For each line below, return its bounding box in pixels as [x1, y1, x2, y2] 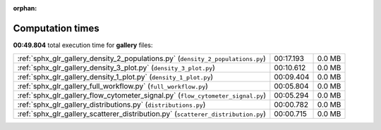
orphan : [13, 4, 37, 12]
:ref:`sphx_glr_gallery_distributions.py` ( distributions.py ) [17, 100, 206, 110]
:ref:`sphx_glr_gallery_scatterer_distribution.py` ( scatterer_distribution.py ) [17, 109, 266, 119]
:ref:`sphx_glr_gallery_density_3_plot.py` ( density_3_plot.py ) [17, 63, 215, 73]
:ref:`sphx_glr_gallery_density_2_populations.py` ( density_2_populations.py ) [17, 53, 266, 63]
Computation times [13, 22, 99, 34]
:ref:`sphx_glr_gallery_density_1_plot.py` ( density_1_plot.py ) [17, 72, 214, 82]
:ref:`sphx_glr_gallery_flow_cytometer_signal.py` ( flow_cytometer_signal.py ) [17, 91, 267, 100]
